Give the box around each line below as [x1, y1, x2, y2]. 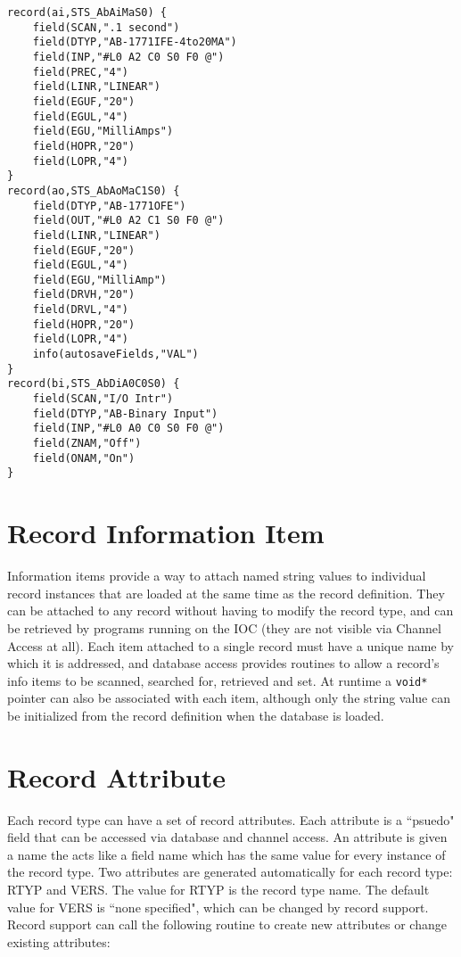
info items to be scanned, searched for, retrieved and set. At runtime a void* [7, 671, 428, 689]
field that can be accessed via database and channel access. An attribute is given [7, 828, 448, 846]
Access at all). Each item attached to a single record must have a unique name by [7, 636, 455, 655]
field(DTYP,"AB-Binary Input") [32, 407, 218, 420]
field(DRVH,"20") [32, 288, 136, 301]
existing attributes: [7, 932, 111, 951]
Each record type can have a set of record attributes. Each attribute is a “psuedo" [7, 810, 455, 829]
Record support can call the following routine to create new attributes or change [7, 915, 447, 934]
